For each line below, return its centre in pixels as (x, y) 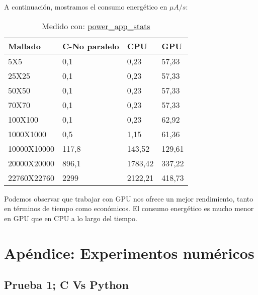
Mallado (24, 46)
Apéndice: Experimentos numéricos (129, 253)
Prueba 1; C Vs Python (66, 285)
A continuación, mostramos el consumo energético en (86, 7)
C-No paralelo (91, 46)
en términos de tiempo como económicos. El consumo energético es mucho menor (129, 208)
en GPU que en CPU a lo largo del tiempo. (71, 218)
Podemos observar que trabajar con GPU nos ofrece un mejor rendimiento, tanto (129, 198)
